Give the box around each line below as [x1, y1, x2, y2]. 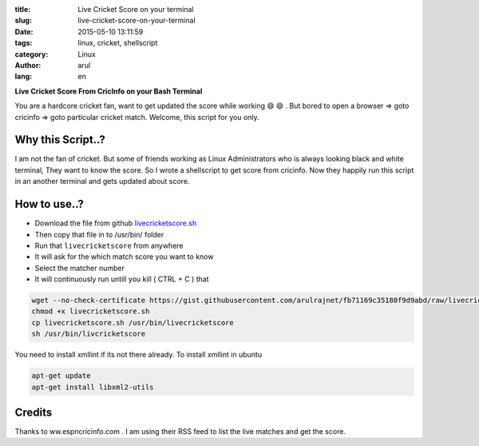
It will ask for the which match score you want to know [34, 252, 214, 261]
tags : [14, 38, 33, 48]
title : [14, 5, 31, 14]
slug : [14, 16, 32, 26]
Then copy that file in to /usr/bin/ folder [34, 229, 164, 239]
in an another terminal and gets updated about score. [14, 177, 190, 186]
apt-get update [31, 372, 91, 380]
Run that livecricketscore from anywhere [34, 241, 184, 250]
